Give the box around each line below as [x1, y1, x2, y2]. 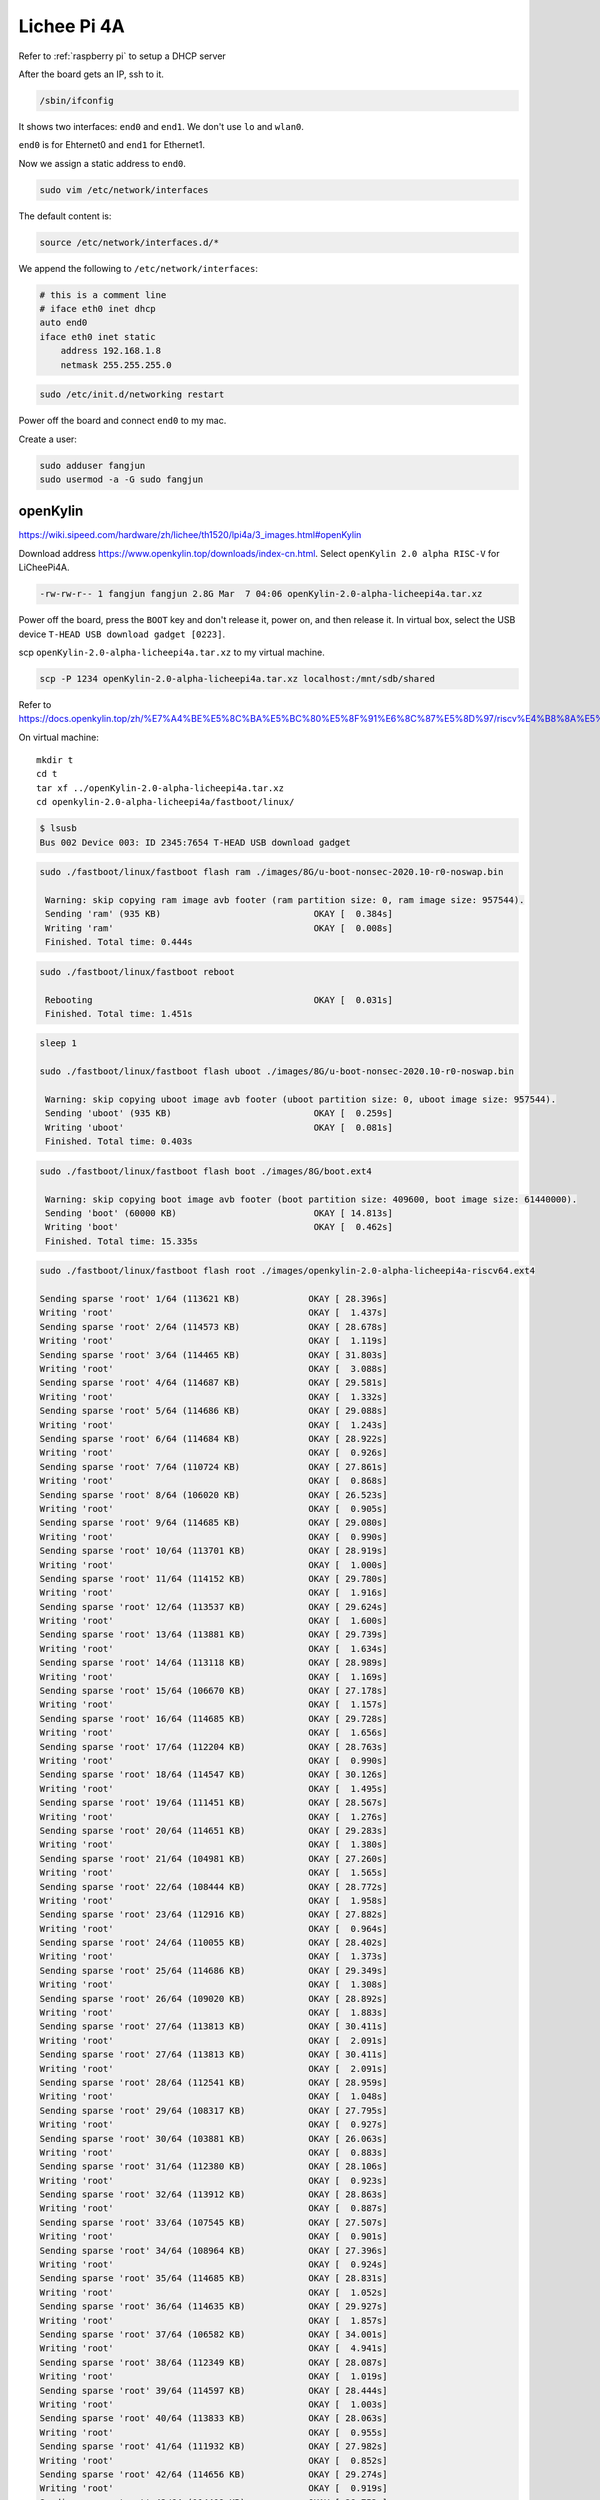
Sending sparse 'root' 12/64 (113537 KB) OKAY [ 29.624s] [39, 1601, 388, 1612]
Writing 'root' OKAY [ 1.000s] [39, 1559, 388, 1570]
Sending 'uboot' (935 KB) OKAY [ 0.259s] [45, 1108, 394, 1119]
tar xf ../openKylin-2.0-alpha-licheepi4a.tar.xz [36, 782, 285, 794]
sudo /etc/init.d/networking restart [39, 389, 225, 400]
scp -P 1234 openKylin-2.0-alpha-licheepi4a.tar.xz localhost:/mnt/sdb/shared [39, 673, 435, 684]
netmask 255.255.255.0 [60, 359, 172, 370]
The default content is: [18, 210, 112, 222]
